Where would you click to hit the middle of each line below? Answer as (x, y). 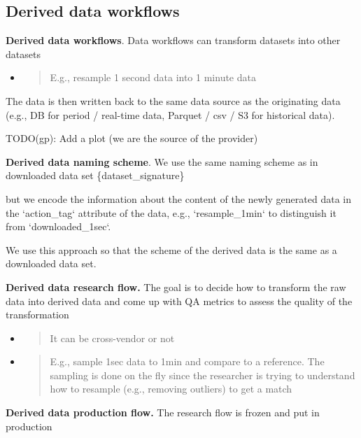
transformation (37, 315)
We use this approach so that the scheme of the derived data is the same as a (171, 249)
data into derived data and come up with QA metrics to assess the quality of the (179, 301)
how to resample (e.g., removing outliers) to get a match (171, 389)
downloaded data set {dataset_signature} (95, 175)
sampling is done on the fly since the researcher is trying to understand (203, 375)
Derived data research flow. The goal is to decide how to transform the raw (176, 287)
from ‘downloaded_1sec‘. (58, 226)
